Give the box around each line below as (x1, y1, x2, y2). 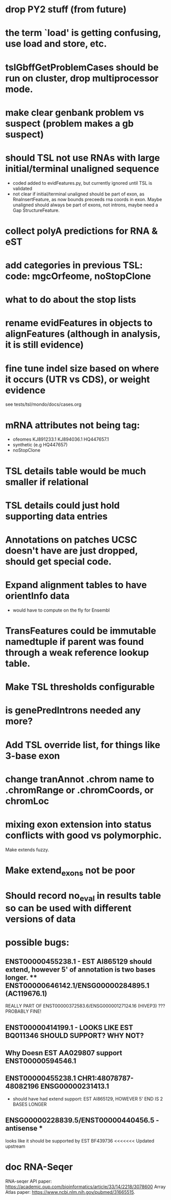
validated (12, 185, 32, 191)
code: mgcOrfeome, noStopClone (5, 270, 152, 282)
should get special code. (5, 556, 112, 567)
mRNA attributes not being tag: (5, 419, 140, 431)
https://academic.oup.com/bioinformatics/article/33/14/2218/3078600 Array (5, 1184, 166, 1190)
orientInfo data (5, 590, 70, 602)
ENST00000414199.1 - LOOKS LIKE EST (5, 1023, 134, 1032)
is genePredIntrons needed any (5, 704, 141, 716)
